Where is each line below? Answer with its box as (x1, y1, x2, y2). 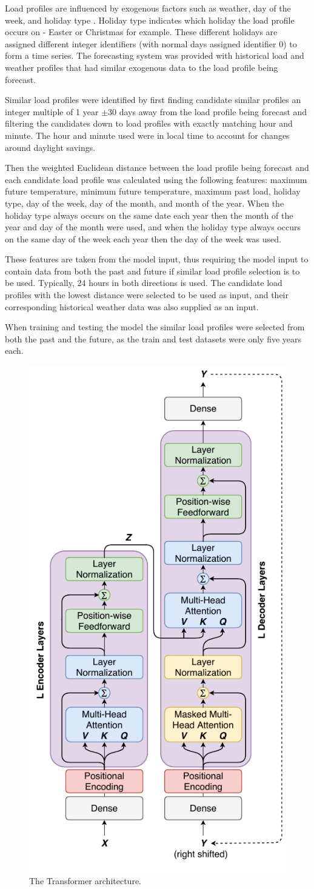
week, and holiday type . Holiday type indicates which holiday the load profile (5, 13, 295, 26)
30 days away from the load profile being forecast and (108, 105, 307, 118)
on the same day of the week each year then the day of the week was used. (5, 232, 281, 245)
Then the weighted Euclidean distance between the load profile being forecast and (5, 161, 309, 174)
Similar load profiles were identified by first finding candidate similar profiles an (5, 93, 301, 106)
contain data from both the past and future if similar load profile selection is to (5, 264, 300, 277)
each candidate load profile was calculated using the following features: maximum (5, 173, 307, 185)
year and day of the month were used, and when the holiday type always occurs (5, 221, 301, 233)
